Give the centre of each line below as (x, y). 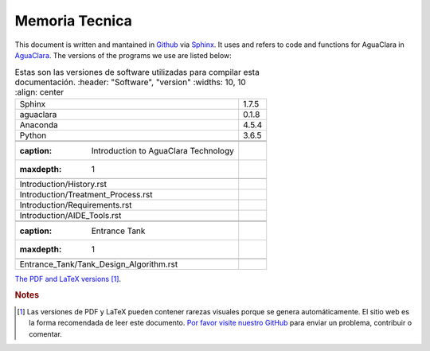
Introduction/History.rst (63, 184)
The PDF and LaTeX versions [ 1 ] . (68, 279)
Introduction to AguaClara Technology (162, 150)
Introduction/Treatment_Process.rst (86, 194)
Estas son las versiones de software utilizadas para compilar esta (137, 72)
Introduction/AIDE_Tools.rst (70, 215)
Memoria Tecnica (74, 21)
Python (33, 135)
